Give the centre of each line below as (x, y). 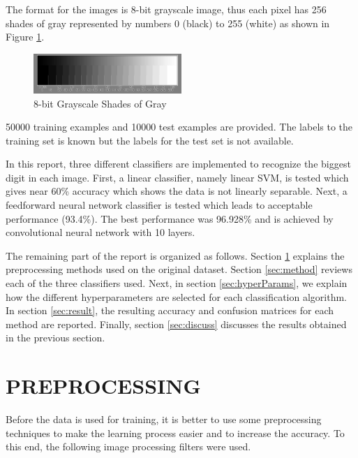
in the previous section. (55, 338)
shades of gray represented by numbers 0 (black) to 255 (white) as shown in (168, 23)
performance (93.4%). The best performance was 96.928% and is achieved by (170, 218)
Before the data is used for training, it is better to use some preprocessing (164, 419)
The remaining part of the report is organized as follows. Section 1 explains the (175, 255)
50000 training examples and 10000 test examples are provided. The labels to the (179, 127)
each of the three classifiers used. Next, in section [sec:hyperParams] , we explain (177, 283)
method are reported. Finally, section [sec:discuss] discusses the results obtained (176, 324)
